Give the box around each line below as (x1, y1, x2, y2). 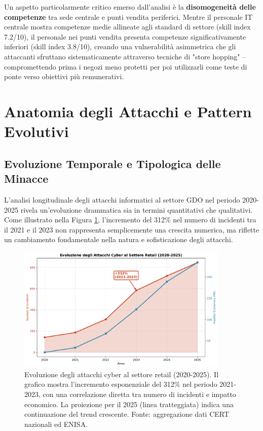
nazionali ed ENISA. (24, 418, 88, 429)
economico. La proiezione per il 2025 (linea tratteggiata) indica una (24, 399, 234, 409)
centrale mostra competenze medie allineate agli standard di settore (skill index (4, 21, 251, 32)
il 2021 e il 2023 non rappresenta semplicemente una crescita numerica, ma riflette (4, 224, 259, 235)
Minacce (4, 171, 49, 186)
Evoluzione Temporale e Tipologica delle (4, 155, 221, 171)
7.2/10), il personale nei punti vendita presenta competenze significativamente (4, 31, 246, 42)
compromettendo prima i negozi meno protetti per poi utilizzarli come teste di (4, 61, 247, 72)
